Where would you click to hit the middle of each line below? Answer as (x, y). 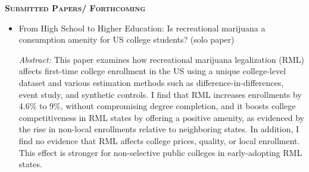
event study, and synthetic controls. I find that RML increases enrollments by (160, 94)
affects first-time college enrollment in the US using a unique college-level (152, 71)
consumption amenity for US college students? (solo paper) (127, 39)
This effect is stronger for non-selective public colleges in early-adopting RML (160, 152)
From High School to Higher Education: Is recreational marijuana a (142, 28)
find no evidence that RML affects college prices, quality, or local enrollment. (159, 140)
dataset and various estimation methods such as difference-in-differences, (151, 82)
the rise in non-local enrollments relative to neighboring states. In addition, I (159, 129)
